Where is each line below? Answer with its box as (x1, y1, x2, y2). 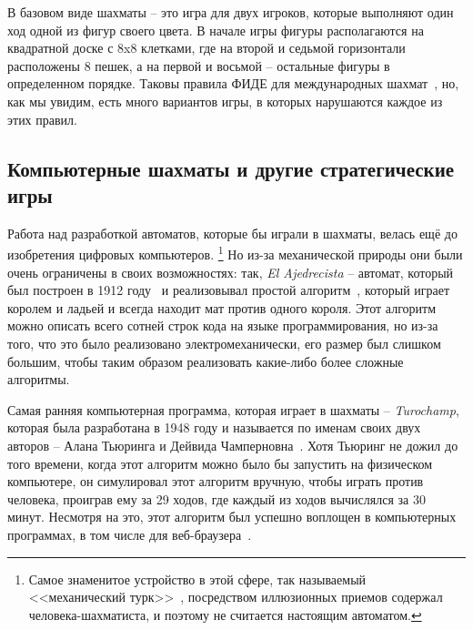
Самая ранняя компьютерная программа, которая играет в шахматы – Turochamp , (7, 400, 459, 419)
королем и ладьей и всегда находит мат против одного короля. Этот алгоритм (7, 298, 437, 317)
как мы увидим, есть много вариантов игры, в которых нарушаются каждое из (7, 91, 443, 110)
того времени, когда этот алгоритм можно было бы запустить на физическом (7, 453, 433, 472)
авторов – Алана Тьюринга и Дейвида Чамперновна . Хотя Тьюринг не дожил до (7, 435, 458, 454)
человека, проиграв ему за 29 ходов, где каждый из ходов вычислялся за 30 (7, 489, 426, 508)
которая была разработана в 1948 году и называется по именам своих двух (7, 418, 421, 437)
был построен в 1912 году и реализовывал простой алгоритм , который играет (7, 280, 450, 300)
